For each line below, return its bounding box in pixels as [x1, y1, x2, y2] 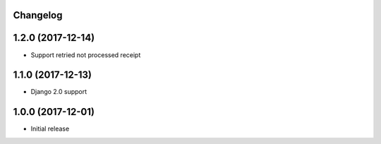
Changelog [13, 9, 63, 21]
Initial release [30, 124, 70, 133]
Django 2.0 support [30, 88, 87, 96]
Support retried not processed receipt [30, 50, 141, 59]
